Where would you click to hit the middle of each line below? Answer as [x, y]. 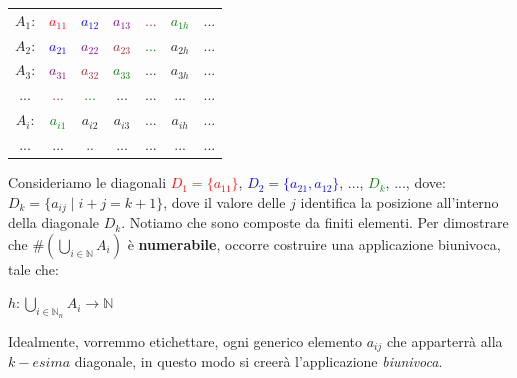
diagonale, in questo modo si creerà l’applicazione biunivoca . [258, 360]
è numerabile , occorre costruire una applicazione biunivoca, [314, 243]
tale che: [33, 268]
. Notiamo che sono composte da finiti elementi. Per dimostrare [315, 222]
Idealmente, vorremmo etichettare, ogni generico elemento [185, 340]
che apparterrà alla [444, 340]
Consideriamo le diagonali [87, 182]
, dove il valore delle [224, 201]
